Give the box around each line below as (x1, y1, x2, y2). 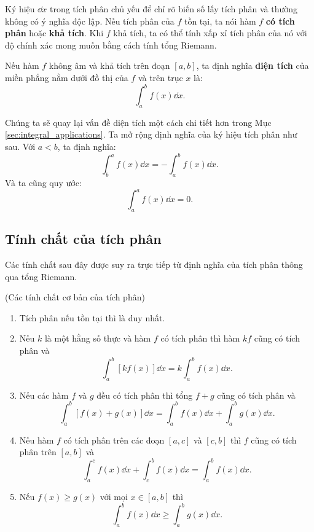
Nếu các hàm (19, 388, 69, 401)
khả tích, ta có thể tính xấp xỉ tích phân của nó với (113, 26, 307, 39)
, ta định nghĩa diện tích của (196, 59, 309, 72)
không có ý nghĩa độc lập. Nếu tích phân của (5, 14, 175, 27)
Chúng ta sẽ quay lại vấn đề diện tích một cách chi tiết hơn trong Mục (5, 115, 272, 128)
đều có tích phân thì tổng (96, 388, 193, 401)
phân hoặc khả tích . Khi (5, 26, 104, 39)
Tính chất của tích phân (5, 229, 162, 248)
